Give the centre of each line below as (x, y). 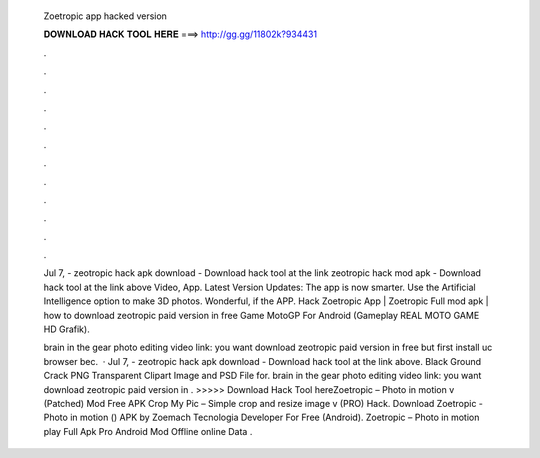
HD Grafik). (66, 329)
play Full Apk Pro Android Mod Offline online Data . (148, 431)
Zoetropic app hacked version (105, 16)
